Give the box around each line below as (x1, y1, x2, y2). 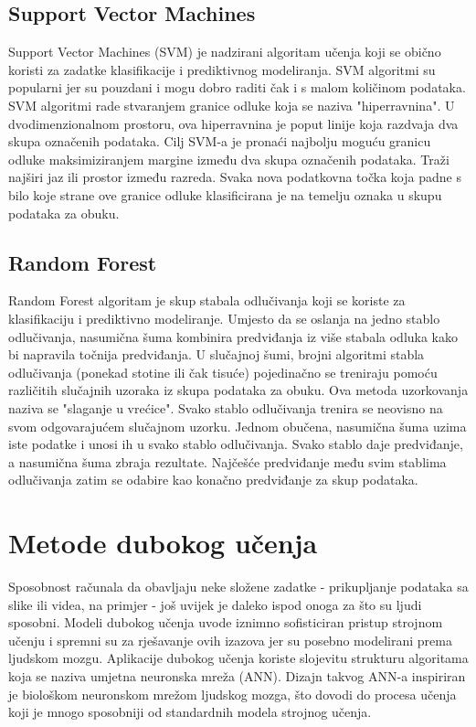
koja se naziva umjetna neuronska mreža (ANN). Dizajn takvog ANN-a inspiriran (8, 666, 466, 685)
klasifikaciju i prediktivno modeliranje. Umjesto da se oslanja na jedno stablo (8, 308, 440, 327)
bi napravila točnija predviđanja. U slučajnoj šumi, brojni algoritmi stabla (8, 345, 425, 364)
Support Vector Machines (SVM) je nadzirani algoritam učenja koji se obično (8, 42, 441, 61)
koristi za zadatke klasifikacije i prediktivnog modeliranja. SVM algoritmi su (8, 59, 436, 79)
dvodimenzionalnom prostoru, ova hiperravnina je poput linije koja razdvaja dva (8, 113, 459, 133)
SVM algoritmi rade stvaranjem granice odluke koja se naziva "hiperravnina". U (8, 95, 455, 114)
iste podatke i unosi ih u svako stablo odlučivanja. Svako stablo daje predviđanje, (8, 434, 463, 454)
